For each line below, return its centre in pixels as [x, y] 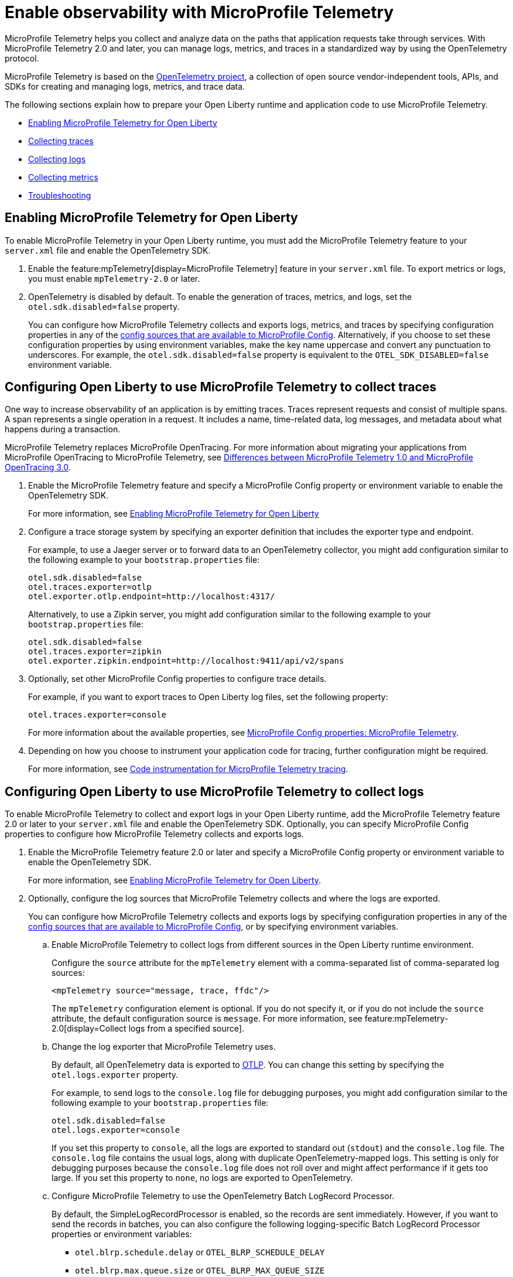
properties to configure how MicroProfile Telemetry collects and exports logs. [154, 834]
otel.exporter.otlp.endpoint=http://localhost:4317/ [152, 597]
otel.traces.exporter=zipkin [95, 652]
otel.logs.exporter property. [115, 1075]
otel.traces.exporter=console [98, 715]
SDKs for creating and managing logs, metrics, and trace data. [125, 86]
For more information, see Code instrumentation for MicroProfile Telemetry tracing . [188, 769]
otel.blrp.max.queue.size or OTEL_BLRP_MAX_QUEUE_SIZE [200, 1271]
